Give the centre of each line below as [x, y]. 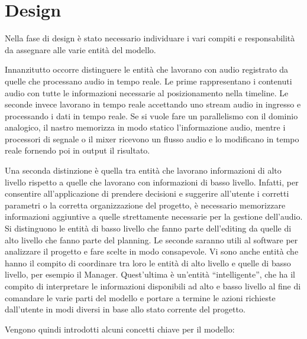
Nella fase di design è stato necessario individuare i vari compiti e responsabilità [150, 38]
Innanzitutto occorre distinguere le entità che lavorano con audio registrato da [147, 69]
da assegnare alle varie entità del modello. [80, 49]
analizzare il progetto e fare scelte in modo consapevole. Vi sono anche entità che [152, 251]
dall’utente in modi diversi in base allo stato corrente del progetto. [125, 309]
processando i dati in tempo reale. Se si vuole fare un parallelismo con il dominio [151, 115]
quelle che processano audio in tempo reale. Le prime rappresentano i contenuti [148, 81]
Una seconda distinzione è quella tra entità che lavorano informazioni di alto [143, 170]
